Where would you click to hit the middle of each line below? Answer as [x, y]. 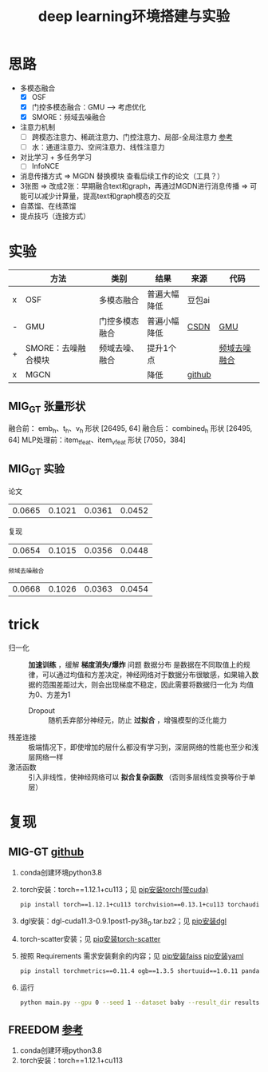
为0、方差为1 [49, 694]
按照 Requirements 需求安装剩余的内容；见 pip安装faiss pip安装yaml [132, 956]
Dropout [42, 710]
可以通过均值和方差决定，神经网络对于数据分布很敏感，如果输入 [147, 674]
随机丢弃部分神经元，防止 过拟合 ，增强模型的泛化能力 [138, 719]
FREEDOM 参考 [46, 1029]
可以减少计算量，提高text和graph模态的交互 [99, 196]
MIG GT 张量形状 [47, 407]
